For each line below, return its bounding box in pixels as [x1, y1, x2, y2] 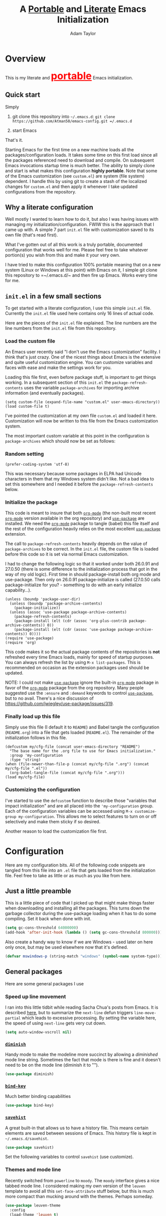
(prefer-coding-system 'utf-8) [5, 462, 70, 467]
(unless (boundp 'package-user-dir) [5, 597, 81, 602]
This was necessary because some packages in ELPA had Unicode [5, 470, 142, 477]
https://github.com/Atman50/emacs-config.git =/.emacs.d [12, 119, 132, 123]
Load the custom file [5, 338, 55, 345]
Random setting [5, 450, 44, 457]
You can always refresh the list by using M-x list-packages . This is [5, 660, 141, 666]
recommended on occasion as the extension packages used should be [5, 665, 149, 670]
